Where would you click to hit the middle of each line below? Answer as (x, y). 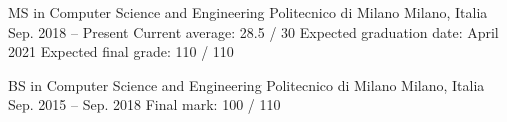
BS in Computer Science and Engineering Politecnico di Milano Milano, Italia (246, 84)
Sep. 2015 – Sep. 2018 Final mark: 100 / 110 (144, 104)
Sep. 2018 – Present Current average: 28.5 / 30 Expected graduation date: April (253, 31)
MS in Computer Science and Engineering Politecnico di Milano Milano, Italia (248, 12)
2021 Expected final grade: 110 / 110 (121, 51)
